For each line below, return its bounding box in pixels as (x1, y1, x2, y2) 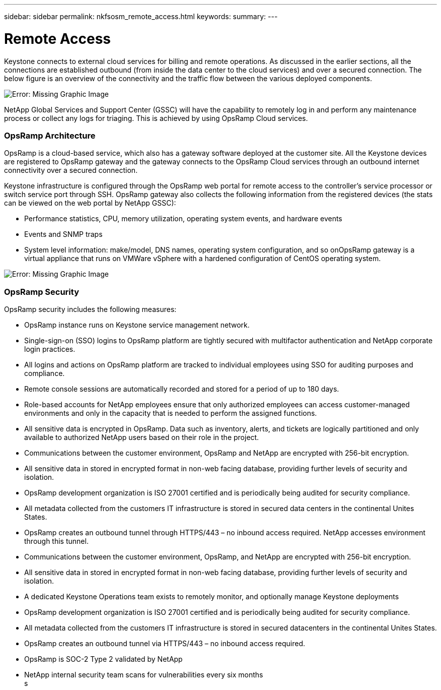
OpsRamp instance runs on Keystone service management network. (24, 321, 250, 329)
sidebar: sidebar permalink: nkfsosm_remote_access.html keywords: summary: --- (4, 12, 278, 21)
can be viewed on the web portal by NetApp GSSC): (4, 199, 176, 208)
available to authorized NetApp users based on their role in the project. (24, 433, 259, 442)
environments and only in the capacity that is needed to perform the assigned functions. (24, 409, 317, 417)
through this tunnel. (24, 537, 89, 545)
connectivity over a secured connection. (4, 166, 138, 175)
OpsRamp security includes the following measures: (4, 305, 177, 313)
